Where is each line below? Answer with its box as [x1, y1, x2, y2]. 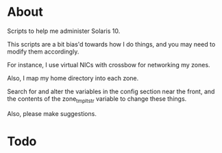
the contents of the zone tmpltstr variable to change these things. [7, 94, 187, 104]
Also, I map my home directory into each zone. [7, 73, 139, 82]
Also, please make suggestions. [7, 109, 97, 117]
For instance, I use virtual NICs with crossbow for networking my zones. [7, 60, 210, 69]
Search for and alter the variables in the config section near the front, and [7, 87, 215, 95]
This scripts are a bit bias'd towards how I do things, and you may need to [7, 40, 216, 48]
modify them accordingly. [7, 47, 79, 56]
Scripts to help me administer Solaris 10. [7, 27, 121, 35]
